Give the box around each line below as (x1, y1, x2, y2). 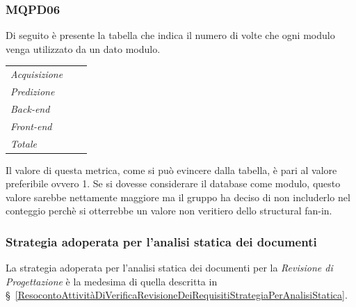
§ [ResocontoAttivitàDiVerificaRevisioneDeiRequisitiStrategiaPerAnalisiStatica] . (6, 288, 348, 302)
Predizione (10, 84, 55, 98)
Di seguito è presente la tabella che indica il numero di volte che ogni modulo (6, 28, 335, 42)
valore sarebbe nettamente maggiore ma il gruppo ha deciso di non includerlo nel (6, 189, 350, 204)
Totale (10, 136, 37, 150)
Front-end (10, 118, 52, 133)
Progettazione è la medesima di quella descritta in (6, 274, 218, 288)
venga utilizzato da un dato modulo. (6, 41, 161, 56)
